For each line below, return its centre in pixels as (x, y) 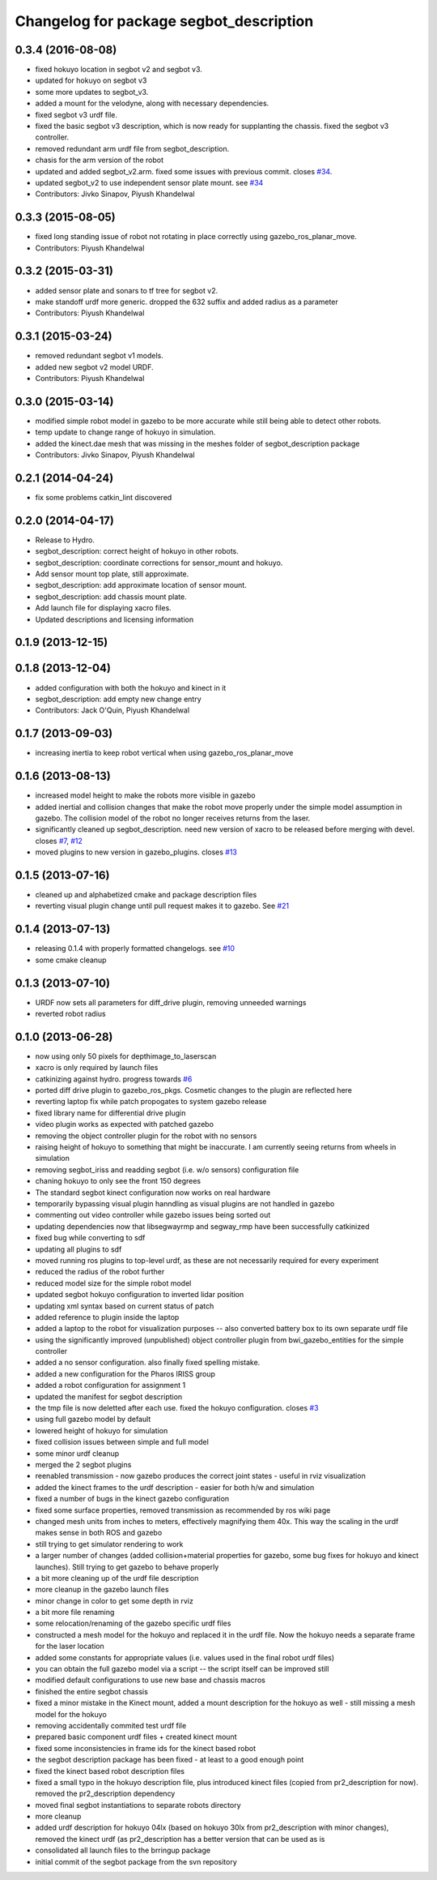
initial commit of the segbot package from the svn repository (136, 1861)
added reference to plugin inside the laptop (107, 1317)
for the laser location (70, 1647)
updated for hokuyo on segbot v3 (91, 80)
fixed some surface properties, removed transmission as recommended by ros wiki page (183, 1510)
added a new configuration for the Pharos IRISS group (125, 1373)
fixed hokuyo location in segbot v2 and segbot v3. (119, 70)
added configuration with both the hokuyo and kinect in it (131, 687)
